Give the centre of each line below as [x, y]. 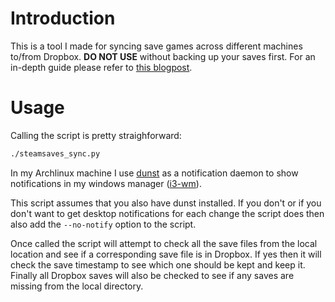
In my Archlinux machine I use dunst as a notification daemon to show [154, 173]
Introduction [63, 18]
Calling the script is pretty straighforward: [96, 135]
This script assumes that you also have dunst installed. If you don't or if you [166, 203]
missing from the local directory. [77, 286]
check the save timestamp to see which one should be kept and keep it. [158, 264]
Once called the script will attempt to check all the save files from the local [164, 243]
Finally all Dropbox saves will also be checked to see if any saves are [152, 275]
